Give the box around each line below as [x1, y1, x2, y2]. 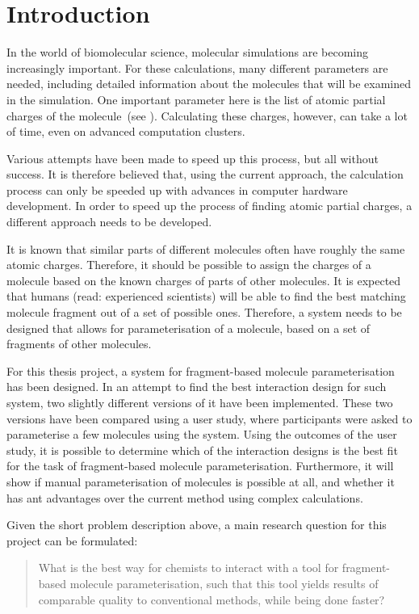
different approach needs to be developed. [6, 213, 212, 230]
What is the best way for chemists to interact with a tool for [38, 559, 339, 576]
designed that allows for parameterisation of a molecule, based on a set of [6, 319, 371, 336]
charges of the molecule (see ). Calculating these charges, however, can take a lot [6, 107, 408, 124]
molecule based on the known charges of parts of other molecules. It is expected [6, 271, 401, 288]
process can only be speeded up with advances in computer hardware [6, 181, 348, 198]
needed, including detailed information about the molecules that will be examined [6, 75, 412, 92]
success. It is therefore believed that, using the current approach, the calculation [6, 166, 404, 183]
